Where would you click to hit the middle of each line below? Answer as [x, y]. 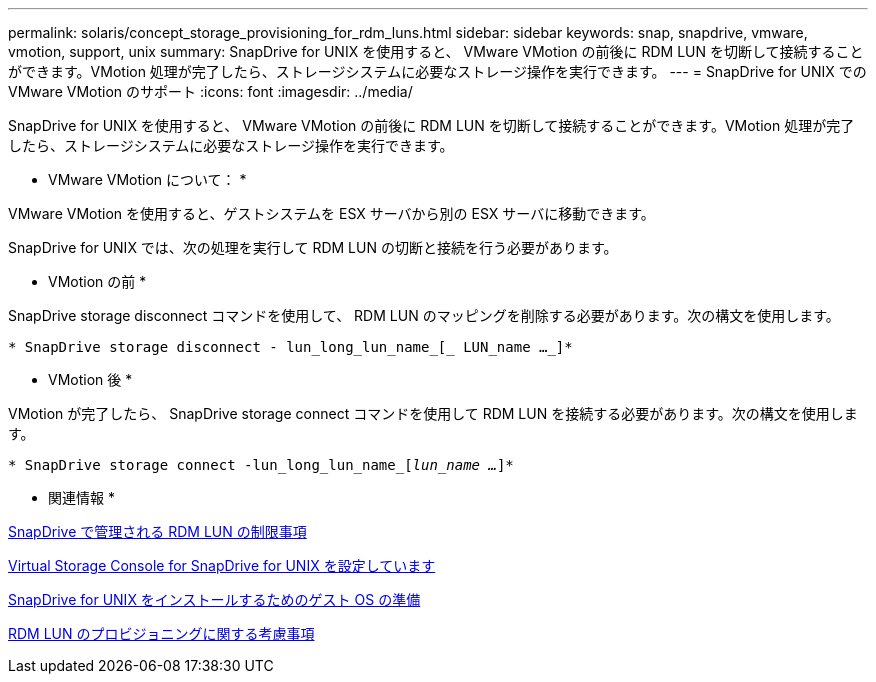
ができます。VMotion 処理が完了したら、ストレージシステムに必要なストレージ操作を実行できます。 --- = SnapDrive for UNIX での [437, 71]
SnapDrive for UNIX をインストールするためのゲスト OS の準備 [214, 599]
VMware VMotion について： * [147, 179]
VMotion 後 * [90, 379]
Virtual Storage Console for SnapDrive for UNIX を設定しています [222, 565]
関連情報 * [81, 497]
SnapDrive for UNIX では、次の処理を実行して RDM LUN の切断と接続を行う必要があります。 [313, 247]
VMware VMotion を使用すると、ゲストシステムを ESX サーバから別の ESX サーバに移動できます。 [331, 213]
